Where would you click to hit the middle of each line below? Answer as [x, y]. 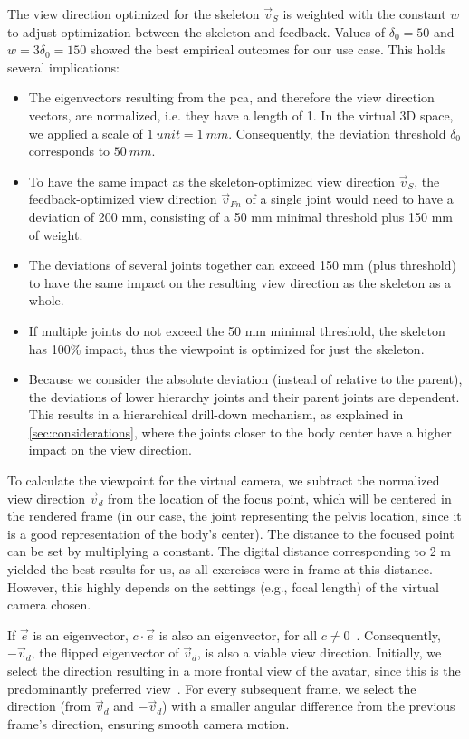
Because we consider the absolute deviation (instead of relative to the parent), [245, 379]
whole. [46, 300]
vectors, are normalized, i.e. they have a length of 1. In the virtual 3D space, [241, 115]
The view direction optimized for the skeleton [134, 14]
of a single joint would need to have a [349, 199]
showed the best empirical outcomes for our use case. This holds [268, 49]
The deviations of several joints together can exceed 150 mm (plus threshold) [242, 265]
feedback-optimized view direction [123, 199]
